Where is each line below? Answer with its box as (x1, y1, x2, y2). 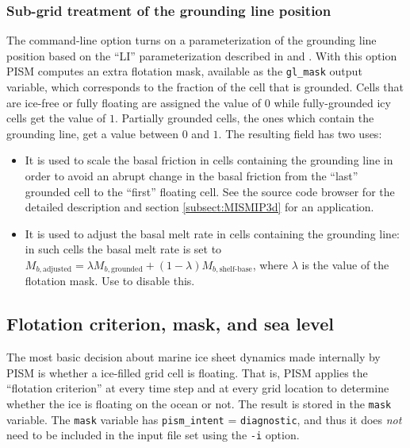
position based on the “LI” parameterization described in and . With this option (6, 47, 397, 64)
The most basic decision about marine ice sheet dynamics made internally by (6, 349, 381, 365)
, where (252, 257, 289, 272)
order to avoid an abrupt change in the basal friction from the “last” (25, 168, 358, 184)
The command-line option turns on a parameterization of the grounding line (6, 32, 377, 48)
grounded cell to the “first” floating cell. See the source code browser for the (25, 183, 395, 199)
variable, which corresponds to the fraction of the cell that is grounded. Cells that (6, 79, 404, 95)
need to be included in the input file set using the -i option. (6, 427, 300, 443)
